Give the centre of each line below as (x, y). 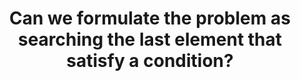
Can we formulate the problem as (150, 18)
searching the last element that (150, 39)
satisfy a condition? (150, 61)
